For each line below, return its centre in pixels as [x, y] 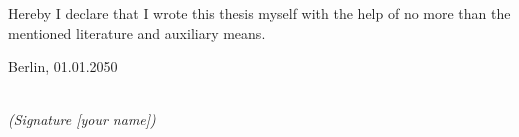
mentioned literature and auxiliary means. [137, 32]
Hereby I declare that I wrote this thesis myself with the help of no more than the [259, 13]
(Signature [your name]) [82, 119]
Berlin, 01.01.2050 [63, 66]
